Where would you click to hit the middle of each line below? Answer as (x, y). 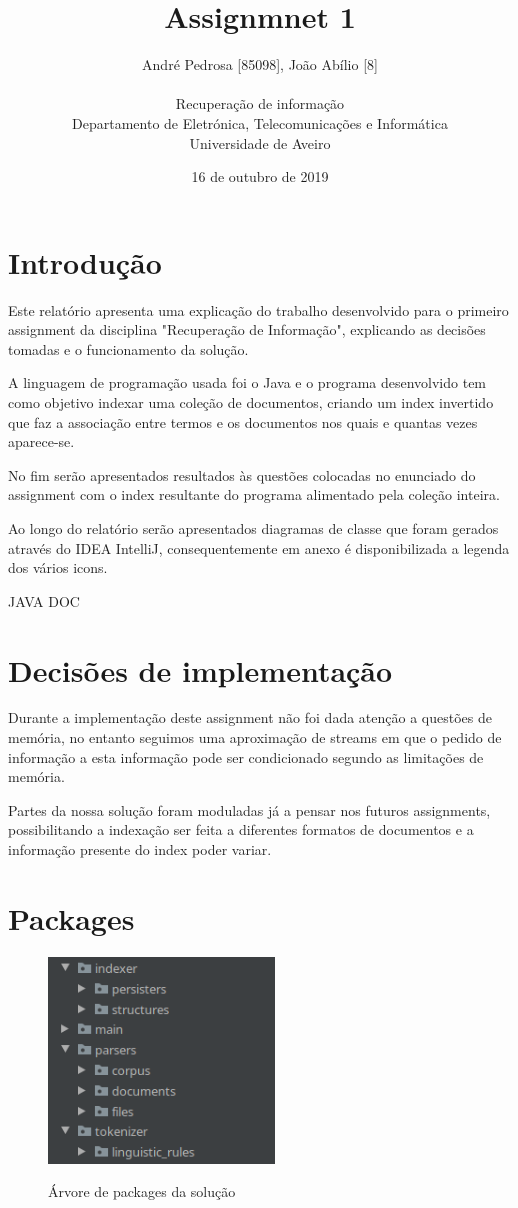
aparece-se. (41, 441)
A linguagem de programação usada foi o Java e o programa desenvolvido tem (247, 382)
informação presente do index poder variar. (140, 849)
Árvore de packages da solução (142, 1191)
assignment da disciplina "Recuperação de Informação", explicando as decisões (247, 329)
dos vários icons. (58, 567)
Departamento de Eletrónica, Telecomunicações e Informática (260, 122)
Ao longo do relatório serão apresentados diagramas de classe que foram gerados (253, 527)
